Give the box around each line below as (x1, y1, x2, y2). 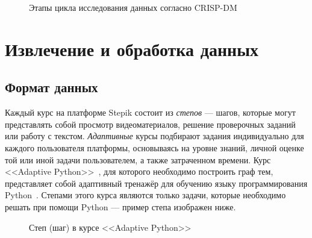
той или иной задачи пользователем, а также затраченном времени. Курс (5, 153, 271, 166)
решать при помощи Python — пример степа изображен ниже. (5, 200, 236, 213)
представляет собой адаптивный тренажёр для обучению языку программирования (5, 177, 308, 189)
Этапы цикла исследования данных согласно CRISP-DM (29, 1, 237, 13)
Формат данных (5, 78, 98, 96)
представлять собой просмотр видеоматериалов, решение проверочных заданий (5, 117, 296, 130)
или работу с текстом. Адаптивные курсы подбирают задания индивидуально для (5, 130, 304, 142)
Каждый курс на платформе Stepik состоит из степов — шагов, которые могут (5, 106, 296, 119)
